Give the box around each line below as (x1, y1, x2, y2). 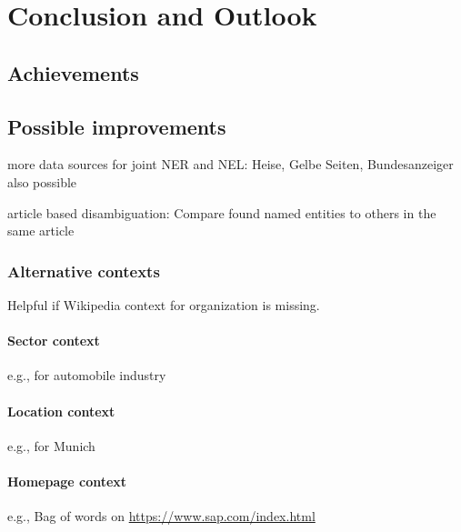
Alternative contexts (7, 259, 160, 282)
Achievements (7, 58, 139, 86)
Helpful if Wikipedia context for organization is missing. (7, 295, 320, 314)
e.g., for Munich (7, 436, 95, 455)
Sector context (7, 331, 100, 350)
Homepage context (7, 471, 127, 490)
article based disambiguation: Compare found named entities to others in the (7, 203, 436, 222)
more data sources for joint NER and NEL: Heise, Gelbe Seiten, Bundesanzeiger (7, 155, 454, 174)
